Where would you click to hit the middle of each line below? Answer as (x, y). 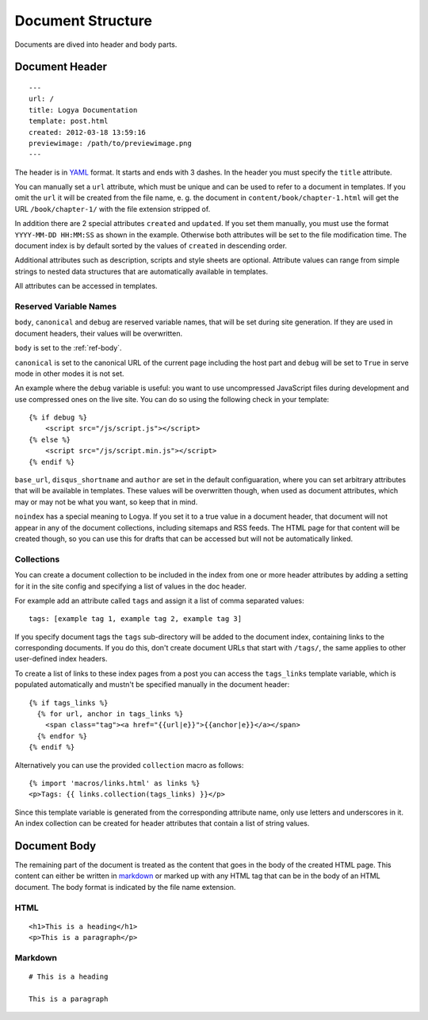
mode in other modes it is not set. (69, 374)
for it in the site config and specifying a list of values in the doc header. (131, 586)
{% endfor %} (62, 736)
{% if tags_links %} (69, 703)
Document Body (55, 846)
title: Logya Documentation (83, 110)
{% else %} (50, 439)
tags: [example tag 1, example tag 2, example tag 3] (135, 619)
